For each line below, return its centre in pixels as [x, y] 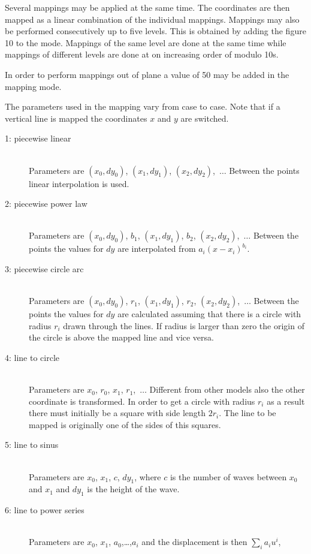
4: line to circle [32, 357]
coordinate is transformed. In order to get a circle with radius [142, 401]
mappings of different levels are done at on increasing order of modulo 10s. [142, 54]
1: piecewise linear [38, 138]
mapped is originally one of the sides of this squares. [125, 424]
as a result [286, 401]
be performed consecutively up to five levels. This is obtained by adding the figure [155, 31]
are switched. [205, 118]
